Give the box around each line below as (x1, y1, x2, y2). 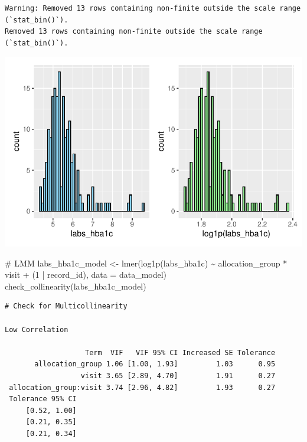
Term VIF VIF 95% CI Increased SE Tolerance (85, 348, 276, 357)
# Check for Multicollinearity (5, 302, 128, 311)
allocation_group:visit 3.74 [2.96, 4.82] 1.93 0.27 (9, 383, 276, 392)
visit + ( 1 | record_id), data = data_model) (5, 268, 167, 281)
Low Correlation (5, 325, 68, 334)
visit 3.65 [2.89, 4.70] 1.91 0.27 (80, 372, 276, 381)
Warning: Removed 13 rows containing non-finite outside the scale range (5, 4, 301, 12)
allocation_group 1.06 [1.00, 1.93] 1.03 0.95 (34, 360, 276, 369)
